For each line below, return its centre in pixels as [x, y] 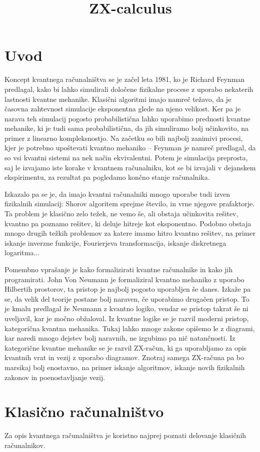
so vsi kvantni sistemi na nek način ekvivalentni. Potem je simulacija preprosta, [126, 158]
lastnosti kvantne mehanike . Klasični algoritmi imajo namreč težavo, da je [118, 99]
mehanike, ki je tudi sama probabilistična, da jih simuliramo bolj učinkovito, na [127, 128]
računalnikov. [25, 445]
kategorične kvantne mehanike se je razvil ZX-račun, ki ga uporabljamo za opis [126, 347]
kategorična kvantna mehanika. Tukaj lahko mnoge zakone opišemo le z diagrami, [130, 328]
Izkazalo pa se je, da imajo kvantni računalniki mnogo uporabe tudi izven [117, 194]
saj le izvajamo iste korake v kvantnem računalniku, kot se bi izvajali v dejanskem [130, 167]
